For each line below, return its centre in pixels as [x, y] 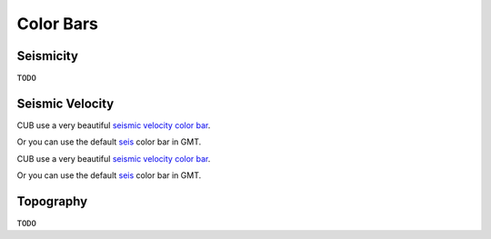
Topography [52, 201]
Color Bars [58, 24]
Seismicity [48, 56]
